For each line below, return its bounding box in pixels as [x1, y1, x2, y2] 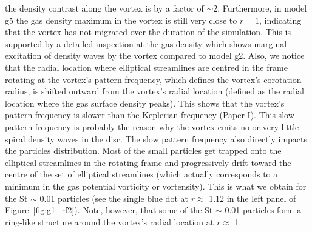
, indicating [259, 13, 302, 26]
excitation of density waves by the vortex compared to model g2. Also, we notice [5, 49, 305, 62]
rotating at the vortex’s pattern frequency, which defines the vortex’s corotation [5, 73, 302, 85]
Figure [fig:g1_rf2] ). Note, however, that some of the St [5, 204, 213, 216]
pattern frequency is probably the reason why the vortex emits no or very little [5, 120, 299, 133]
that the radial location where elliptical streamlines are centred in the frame [5, 61, 288, 73]
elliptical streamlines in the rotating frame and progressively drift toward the [5, 156, 291, 168]
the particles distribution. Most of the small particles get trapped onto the [5, 144, 282, 157]
